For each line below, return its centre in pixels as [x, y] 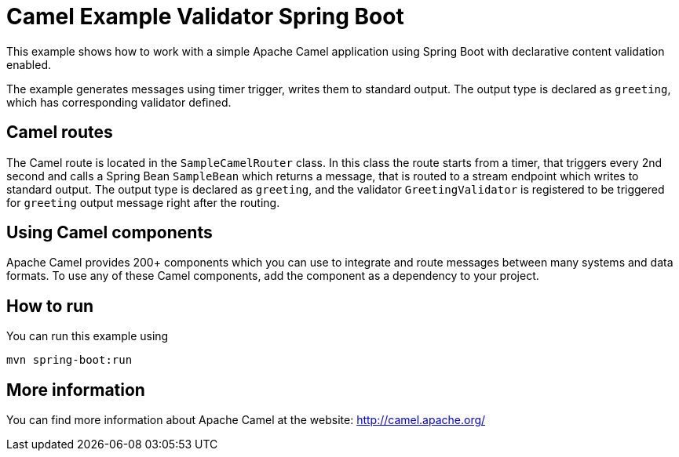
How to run [50, 306]
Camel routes [60, 132]
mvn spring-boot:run [69, 360]
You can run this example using [88, 336]
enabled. [29, 64]
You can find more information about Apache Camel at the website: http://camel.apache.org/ [246, 420]
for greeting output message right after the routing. [143, 202]
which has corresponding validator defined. [119, 102]
